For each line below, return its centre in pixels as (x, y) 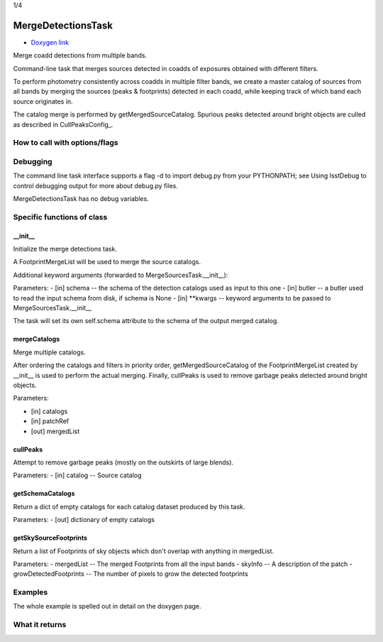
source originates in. (43, 101)
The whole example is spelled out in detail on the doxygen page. (107, 606)
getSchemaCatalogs (44, 494)
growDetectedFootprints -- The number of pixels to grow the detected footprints (131, 574)
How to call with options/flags (66, 143)
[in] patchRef (50, 421)
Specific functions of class (60, 217)
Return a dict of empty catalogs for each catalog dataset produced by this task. (129, 506)
